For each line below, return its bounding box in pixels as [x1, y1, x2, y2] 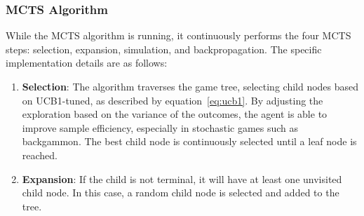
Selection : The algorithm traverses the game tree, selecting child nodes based [22, 79, 359, 93]
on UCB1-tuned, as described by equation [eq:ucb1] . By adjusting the [22, 93, 323, 107]
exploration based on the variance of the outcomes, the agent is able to [22, 107, 328, 121]
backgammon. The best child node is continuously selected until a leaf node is [22, 134, 357, 149]
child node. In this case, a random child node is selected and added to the [22, 185, 339, 200]
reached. [22, 147, 58, 162]
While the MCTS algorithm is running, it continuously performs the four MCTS [6, 28, 351, 43]
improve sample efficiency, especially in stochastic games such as [22, 120, 299, 135]
